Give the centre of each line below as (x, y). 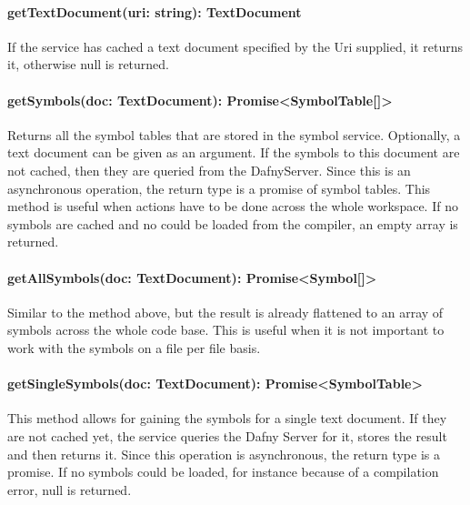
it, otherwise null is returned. (89, 64)
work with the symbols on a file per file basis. (134, 347)
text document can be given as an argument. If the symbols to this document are (234, 152)
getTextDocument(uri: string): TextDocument (155, 11)
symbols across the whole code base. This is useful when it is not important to (226, 330)
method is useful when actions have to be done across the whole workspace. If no (233, 206)
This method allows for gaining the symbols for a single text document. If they (227, 418)
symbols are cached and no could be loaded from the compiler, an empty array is (233, 223)
